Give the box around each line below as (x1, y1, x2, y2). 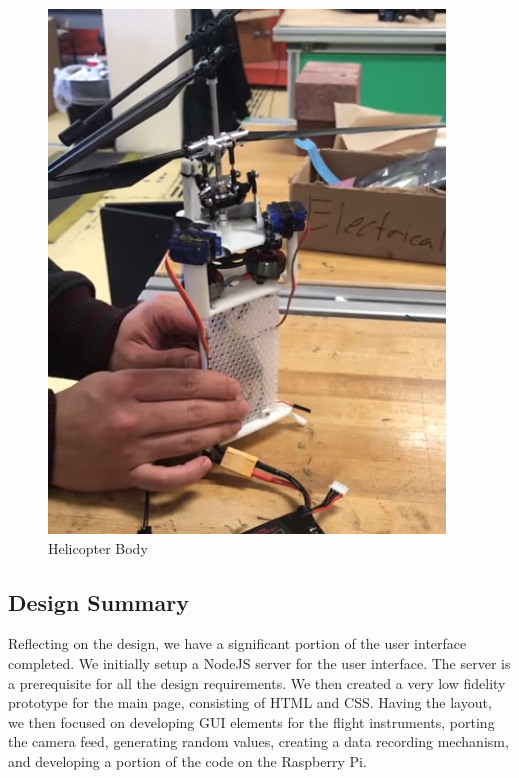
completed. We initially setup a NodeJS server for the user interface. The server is (8, 652, 511, 673)
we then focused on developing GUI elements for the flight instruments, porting (8, 711, 495, 732)
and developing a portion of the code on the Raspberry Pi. (8, 750, 367, 771)
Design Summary (8, 586, 189, 617)
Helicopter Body (48, 537, 148, 558)
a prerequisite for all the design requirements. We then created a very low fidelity (8, 672, 506, 693)
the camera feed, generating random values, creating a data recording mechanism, (8, 731, 509, 752)
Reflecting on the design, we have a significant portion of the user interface (8, 633, 467, 654)
